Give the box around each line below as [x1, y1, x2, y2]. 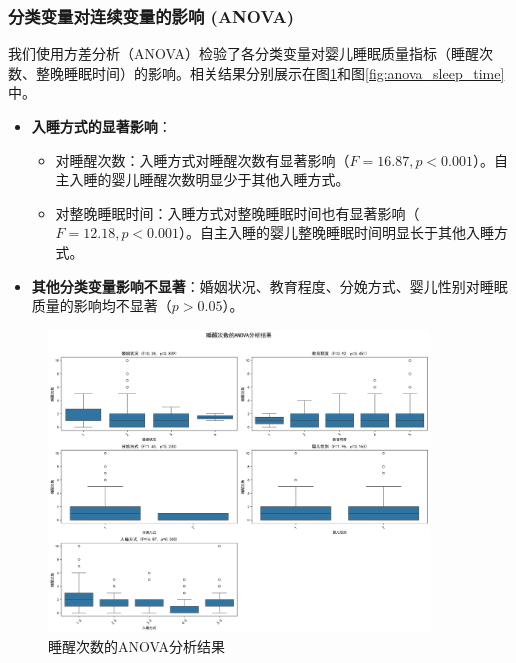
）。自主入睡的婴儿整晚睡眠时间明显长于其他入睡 [179, 222, 495, 243]
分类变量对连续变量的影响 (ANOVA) [8, 3, 295, 28]
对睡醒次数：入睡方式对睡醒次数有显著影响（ [55, 149, 350, 170]
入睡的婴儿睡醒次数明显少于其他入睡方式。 [69, 169, 350, 190]
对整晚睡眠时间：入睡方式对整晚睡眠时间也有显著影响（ [55, 202, 420, 223]
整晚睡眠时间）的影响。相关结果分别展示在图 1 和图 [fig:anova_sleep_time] [35, 62, 505, 83]
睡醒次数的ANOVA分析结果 [48, 635, 225, 656]
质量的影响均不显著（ [31, 295, 172, 316]
